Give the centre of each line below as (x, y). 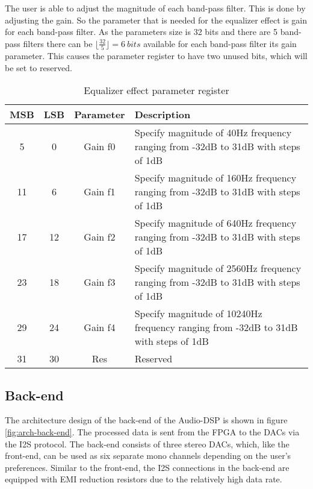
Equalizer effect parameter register (156, 90)
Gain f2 (100, 237)
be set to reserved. (39, 67)
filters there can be (58, 43)
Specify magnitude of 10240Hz (198, 314)
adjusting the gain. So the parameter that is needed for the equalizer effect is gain (156, 20)
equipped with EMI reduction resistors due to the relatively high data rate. (144, 479)
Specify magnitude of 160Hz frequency (215, 178)
